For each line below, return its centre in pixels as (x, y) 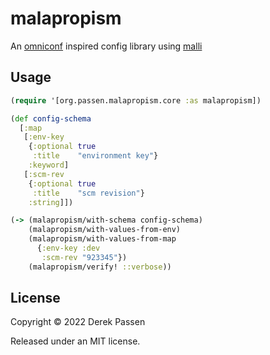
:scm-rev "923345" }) (84, 257)
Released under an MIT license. (75, 341)
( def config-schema (51, 118)
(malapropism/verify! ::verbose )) (100, 267)
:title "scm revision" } (88, 193)
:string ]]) (51, 202)
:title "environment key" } (95, 156)
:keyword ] (49, 165)
